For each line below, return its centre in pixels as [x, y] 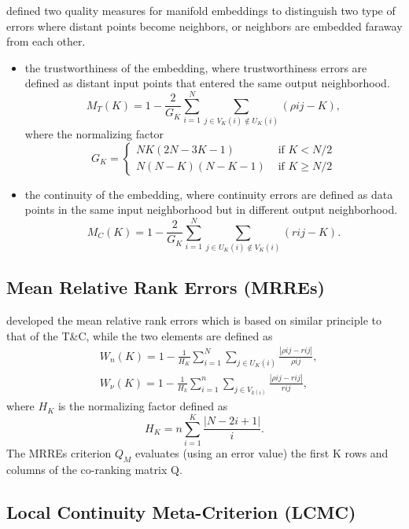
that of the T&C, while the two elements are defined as [140, 335]
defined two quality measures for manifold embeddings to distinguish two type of [201, 10]
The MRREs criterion [59, 453]
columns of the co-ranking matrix [87, 469]
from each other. [46, 41]
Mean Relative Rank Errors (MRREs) [166, 287]
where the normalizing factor [94, 134]
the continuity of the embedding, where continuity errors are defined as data [209, 194]
